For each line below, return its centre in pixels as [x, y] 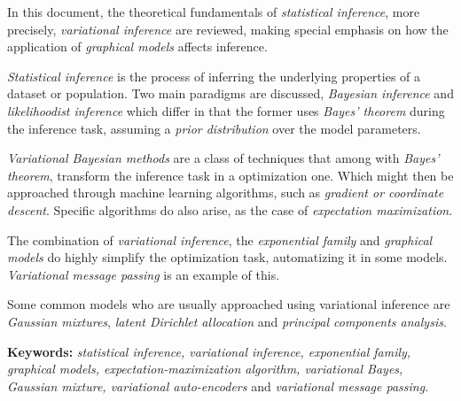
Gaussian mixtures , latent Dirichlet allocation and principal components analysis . [227, 321]
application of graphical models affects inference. [137, 46]
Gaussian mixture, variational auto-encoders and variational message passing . [218, 386]
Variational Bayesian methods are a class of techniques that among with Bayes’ [223, 158]
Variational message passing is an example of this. [144, 274]
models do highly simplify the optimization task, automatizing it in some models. [227, 257]
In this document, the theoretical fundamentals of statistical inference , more [214, 12]
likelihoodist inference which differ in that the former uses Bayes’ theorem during [226, 110]
